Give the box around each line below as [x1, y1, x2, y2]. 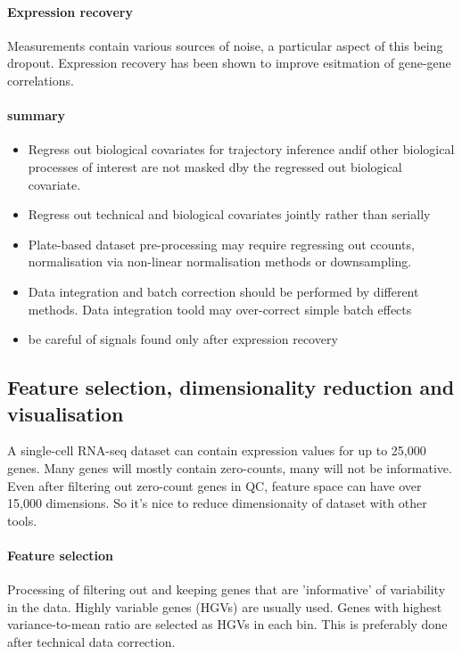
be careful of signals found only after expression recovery [28, 330, 338, 348]
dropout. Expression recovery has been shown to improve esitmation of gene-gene [7, 53, 451, 72]
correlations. [7, 70, 74, 89]
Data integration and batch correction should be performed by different [28, 282, 419, 300]
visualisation [7, 399, 124, 427]
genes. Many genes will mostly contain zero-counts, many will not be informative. [7, 458, 452, 477]
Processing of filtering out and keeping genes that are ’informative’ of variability [7, 580, 446, 599]
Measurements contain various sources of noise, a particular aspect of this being [7, 36, 443, 54]
